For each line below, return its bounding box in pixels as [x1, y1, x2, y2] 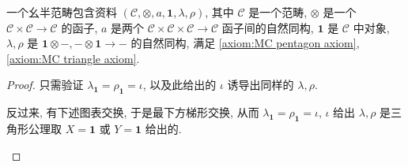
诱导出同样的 [227, 76, 294, 93]
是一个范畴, [248, 4, 308, 20]
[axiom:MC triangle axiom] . [6, 50, 140, 66]
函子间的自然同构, [221, 19, 314, 35]
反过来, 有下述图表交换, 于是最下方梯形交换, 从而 [6, 104, 259, 121]
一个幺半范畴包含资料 [6, 4, 117, 20]
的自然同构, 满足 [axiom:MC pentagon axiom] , [130, 35, 360, 51]
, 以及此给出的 [142, 76, 217, 93]
